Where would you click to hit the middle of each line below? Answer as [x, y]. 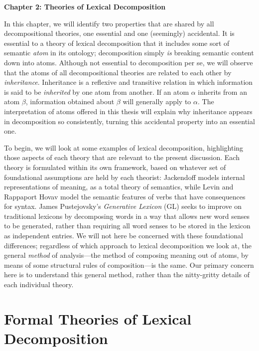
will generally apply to [157, 101]
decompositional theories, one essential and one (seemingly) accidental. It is [119, 33]
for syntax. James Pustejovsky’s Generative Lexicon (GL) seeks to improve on [123, 206]
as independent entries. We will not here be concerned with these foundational [124, 236]
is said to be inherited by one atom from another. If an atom [97, 91]
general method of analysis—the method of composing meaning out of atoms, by [126, 255]
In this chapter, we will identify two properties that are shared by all [109, 23]
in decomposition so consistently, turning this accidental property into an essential [129, 121]
